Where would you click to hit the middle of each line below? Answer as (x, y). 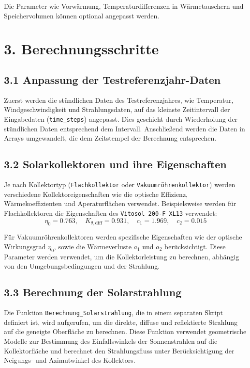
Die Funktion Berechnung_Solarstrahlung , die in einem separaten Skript (113, 312)
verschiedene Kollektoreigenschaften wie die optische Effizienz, (96, 194)
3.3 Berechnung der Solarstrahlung (93, 292)
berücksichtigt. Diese (195, 246)
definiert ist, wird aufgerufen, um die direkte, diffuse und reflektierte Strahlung (121, 322)
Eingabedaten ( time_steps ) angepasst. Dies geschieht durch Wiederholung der (121, 119)
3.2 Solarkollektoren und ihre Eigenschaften (115, 164)
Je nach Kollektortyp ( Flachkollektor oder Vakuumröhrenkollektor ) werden (120, 184)
